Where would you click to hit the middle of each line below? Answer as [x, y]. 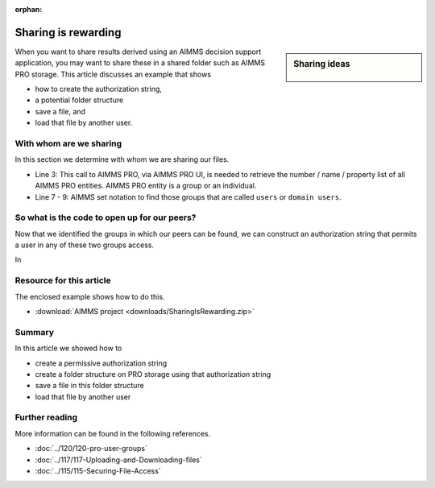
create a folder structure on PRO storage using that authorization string [153, 374]
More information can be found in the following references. [113, 433]
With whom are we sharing [68, 143]
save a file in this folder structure [89, 386]
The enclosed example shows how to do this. [90, 296]
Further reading [46, 417]
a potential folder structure [79, 100]
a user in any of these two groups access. [85, 245]
